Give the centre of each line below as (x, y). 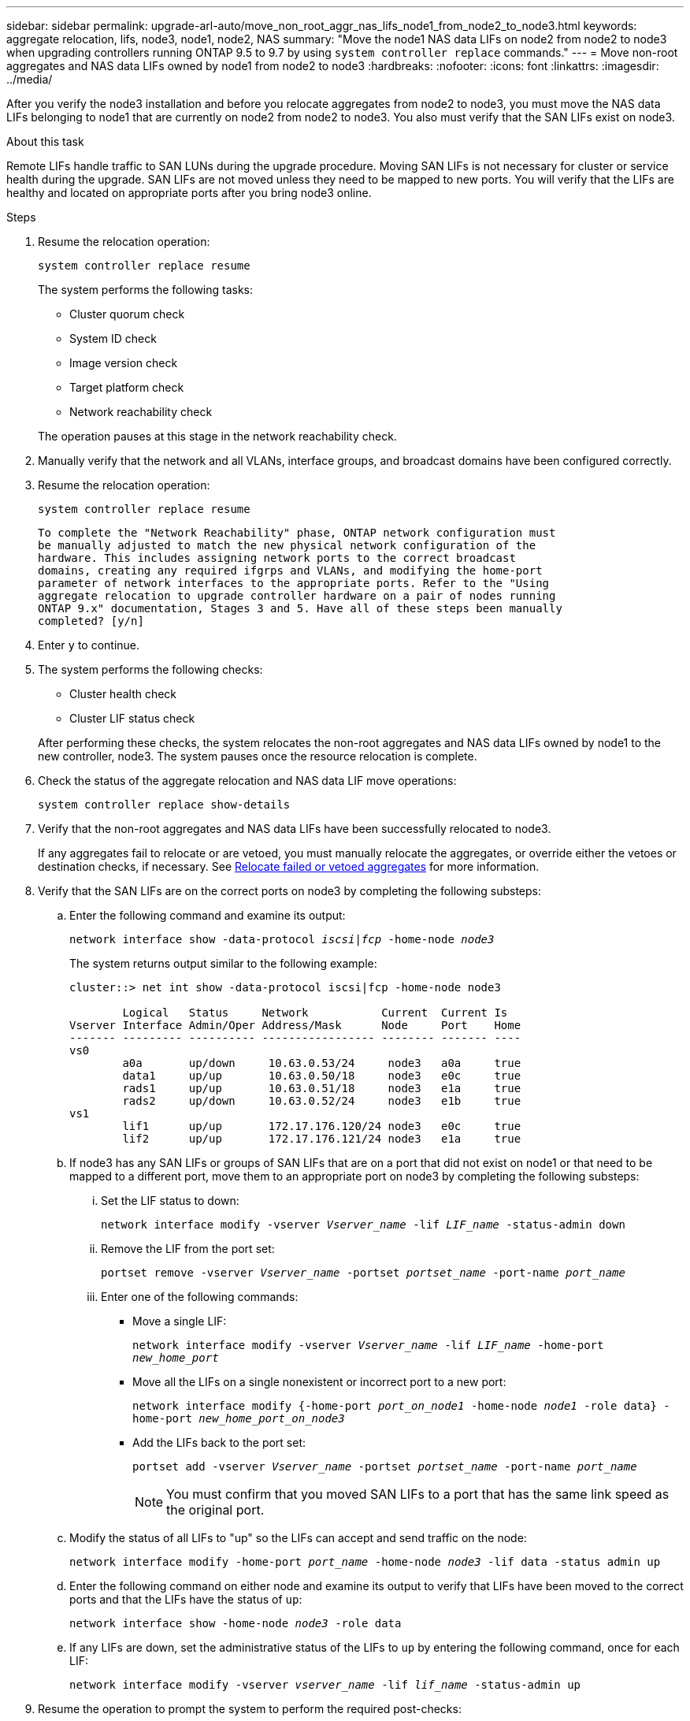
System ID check (113, 338)
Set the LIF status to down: (170, 1201)
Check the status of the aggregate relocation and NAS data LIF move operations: (247, 781)
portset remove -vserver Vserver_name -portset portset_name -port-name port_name (363, 1273)
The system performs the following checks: (150, 669)
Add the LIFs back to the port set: (219, 1442)
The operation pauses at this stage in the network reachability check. (217, 436)
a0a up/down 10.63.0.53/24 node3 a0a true (322, 1063)
